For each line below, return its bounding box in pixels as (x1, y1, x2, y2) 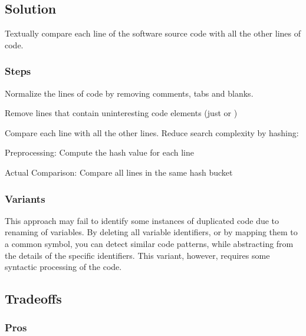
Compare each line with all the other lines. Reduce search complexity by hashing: (5, 126, 299, 139)
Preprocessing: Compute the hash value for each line (5, 146, 194, 159)
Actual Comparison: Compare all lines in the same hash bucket (5, 166, 233, 178)
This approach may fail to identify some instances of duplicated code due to (5, 214, 279, 226)
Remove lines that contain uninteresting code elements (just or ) (5, 107, 238, 119)
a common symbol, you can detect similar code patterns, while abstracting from (5, 237, 294, 249)
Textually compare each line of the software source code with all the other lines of (5, 27, 301, 39)
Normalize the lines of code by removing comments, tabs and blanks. (5, 87, 254, 99)
